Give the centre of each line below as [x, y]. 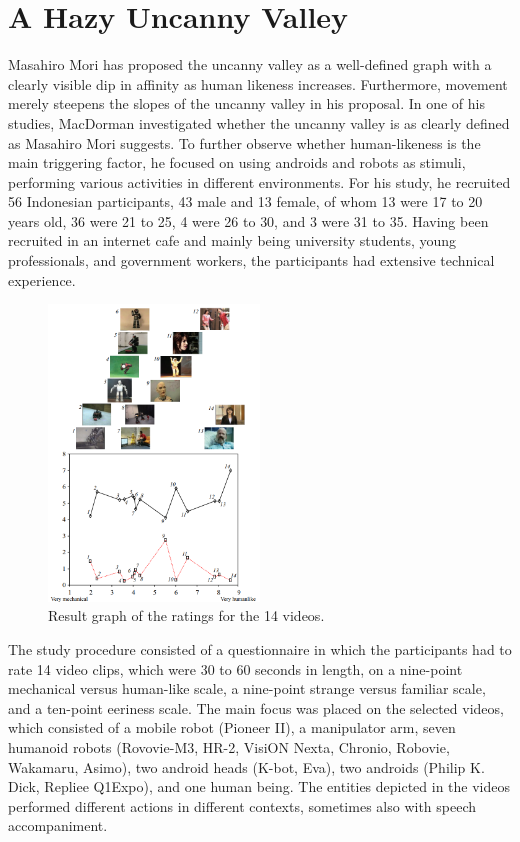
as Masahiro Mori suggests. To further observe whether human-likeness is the [244, 142]
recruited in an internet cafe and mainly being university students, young [232, 240]
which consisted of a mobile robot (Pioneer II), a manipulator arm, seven [232, 727]
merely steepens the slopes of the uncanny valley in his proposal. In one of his [246, 103]
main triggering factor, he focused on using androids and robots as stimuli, [237, 162]
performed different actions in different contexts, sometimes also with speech [242, 805]
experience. [42, 279]
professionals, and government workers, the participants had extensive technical [251, 260]
